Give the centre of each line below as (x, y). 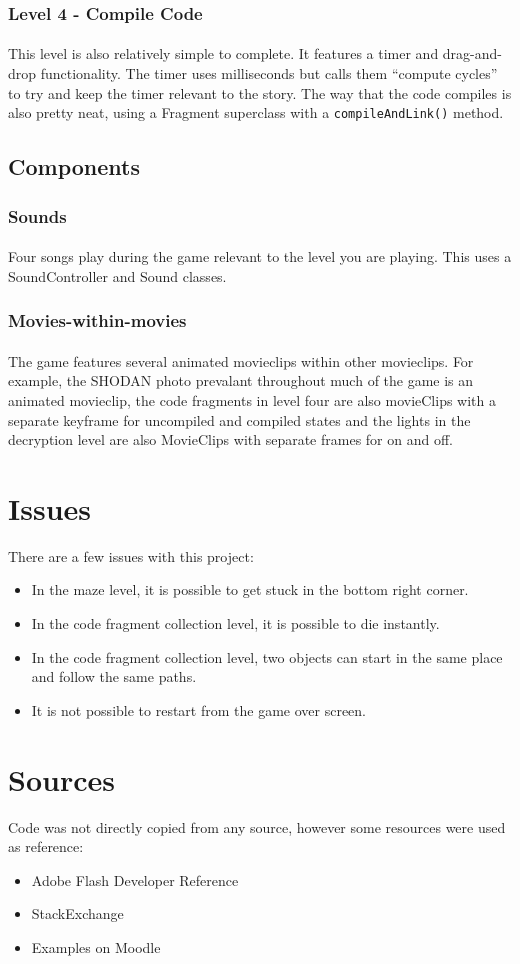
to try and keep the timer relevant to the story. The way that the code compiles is (260, 92)
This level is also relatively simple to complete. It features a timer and (223, 53)
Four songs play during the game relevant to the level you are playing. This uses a (260, 256)
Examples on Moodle (96, 946)
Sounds (37, 215)
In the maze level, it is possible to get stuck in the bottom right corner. (250, 589)
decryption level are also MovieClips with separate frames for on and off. (230, 439)
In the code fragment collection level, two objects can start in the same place (267, 656)
